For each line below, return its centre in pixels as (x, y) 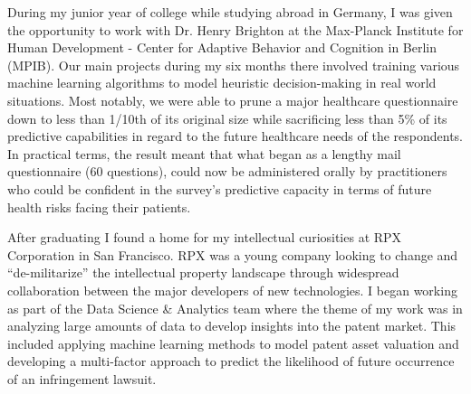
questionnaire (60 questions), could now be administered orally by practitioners (227, 171)
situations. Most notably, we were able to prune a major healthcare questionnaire (233, 100)
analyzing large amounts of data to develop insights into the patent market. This (232, 326)
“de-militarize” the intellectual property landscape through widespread (203, 272)
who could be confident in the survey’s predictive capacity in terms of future (220, 188)
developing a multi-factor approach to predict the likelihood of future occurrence (231, 361)
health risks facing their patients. (99, 206)
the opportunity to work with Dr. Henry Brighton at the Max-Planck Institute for (235, 29)
